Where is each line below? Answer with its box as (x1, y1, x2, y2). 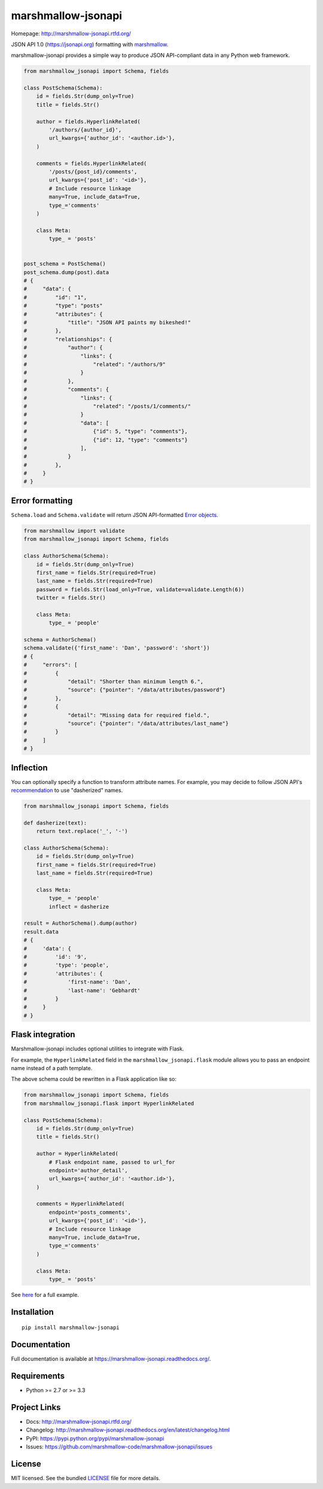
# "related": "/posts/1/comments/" (23, 403, 191, 409)
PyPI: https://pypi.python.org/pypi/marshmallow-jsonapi (26, 1435, 164, 1442)
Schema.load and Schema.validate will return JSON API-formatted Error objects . (11, 511, 218, 518)
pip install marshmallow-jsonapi (22, 1324, 120, 1331)
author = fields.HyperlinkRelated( (36, 118, 141, 125)
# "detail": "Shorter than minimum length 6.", (23, 678, 204, 685)
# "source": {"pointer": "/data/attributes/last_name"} (23, 720, 229, 727)
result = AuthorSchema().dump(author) (23, 920, 138, 927)
